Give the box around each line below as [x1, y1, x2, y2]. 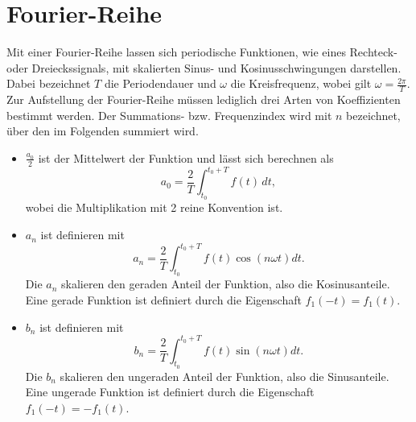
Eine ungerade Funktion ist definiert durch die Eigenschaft [25, 383, 315, 400]
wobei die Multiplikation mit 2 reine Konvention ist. [25, 199, 283, 216]
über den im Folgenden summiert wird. [6, 122, 199, 139]
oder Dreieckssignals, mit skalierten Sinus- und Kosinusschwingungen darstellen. [6, 59, 402, 76]
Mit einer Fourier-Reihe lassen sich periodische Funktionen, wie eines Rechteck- [6, 43, 397, 60]
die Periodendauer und [104, 75, 216, 92]
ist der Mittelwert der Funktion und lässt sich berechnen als [38, 149, 334, 166]
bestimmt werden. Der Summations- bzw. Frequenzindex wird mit [6, 106, 332, 123]
